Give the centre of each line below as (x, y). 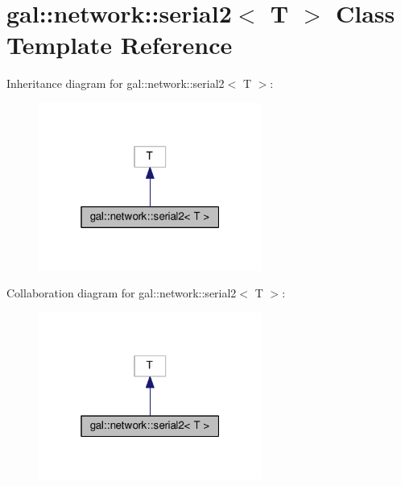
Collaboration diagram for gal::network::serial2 (122, 293)
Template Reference (120, 45)
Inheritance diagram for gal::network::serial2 (116, 83)
